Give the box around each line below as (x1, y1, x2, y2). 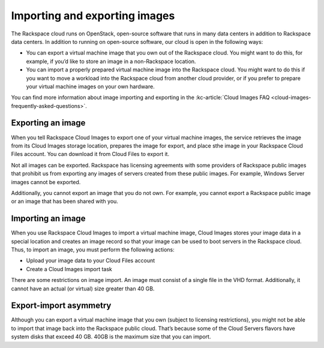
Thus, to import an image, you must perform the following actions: (11, 246, 175, 253)
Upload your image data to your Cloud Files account (26, 257, 155, 264)
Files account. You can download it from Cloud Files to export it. (11, 151, 170, 158)
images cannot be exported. (11, 178, 81, 185)
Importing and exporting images (11, 9, 175, 22)
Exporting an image (11, 118, 86, 128)
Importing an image (11, 214, 86, 224)
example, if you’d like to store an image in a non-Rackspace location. (26, 58, 196, 65)
